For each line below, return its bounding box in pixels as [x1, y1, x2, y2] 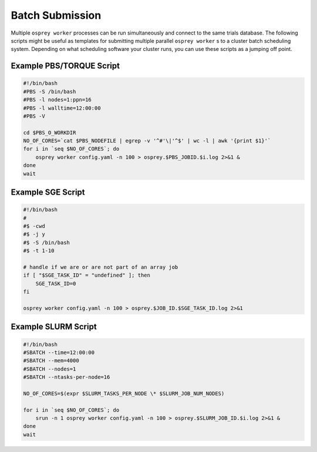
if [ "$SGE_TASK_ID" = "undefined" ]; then [23, 272, 151, 278]
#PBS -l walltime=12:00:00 [23, 104, 101, 111]
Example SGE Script [11, 188, 85, 198]
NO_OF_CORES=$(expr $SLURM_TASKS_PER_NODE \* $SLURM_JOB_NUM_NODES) [23, 390, 225, 397]
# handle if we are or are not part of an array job [23, 264, 178, 270]
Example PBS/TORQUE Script [11, 61, 120, 71]
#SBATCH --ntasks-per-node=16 [23, 374, 110, 380]
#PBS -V [23, 113, 45, 120]
